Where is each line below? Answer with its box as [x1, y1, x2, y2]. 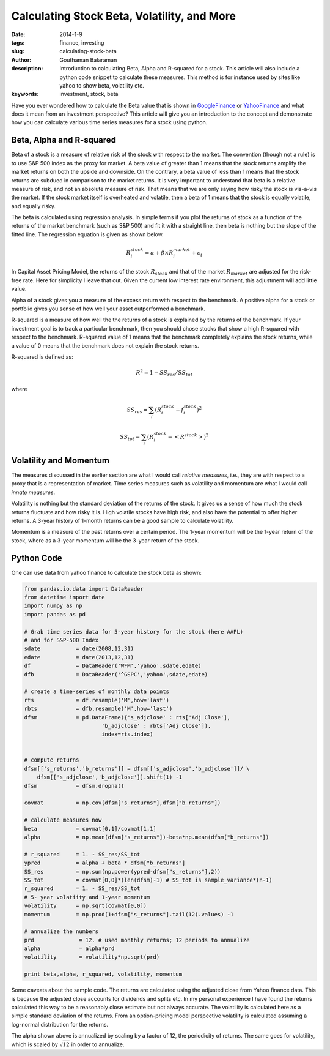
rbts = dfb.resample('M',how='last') [24, 705, 173, 713]
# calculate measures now [24, 817, 102, 823]
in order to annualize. [71, 1041, 125, 1048]
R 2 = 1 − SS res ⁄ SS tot [135, 368, 193, 378]
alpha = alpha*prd [24, 945, 115, 952]
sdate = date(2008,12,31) [24, 645, 134, 652]
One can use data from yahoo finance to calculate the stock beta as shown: [11, 569, 202, 576]
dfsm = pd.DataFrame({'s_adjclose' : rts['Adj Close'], [24, 714, 231, 721]
